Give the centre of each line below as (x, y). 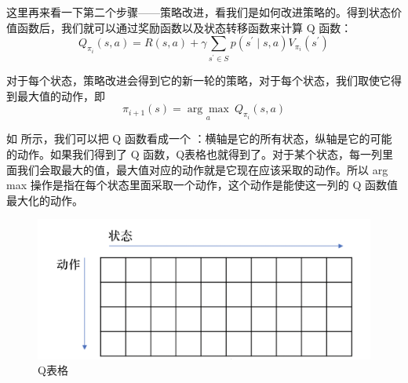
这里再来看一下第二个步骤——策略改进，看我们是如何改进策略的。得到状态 (199, 12)
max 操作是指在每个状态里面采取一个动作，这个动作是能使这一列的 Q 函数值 (202, 185)
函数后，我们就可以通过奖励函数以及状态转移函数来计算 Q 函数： (184, 27)
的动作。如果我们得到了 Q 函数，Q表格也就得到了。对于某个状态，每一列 (195, 154)
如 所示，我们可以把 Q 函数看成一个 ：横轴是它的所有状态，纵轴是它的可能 (199, 139)
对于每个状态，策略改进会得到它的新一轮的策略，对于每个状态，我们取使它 (199, 80)
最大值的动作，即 (61, 95)
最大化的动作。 (45, 200)
